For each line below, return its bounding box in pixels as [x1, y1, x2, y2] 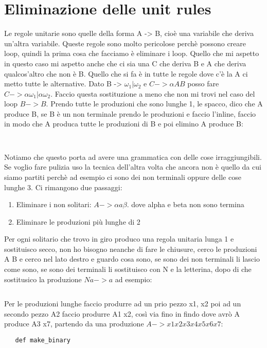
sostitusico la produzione [4, 273, 82, 284]
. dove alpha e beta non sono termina [127, 199, 244, 210]
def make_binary [15, 337, 70, 344]
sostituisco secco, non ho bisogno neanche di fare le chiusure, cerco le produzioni [4, 243, 257, 254]
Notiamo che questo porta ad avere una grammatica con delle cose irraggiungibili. [4, 151, 262, 162]
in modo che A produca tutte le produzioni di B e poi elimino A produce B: [4, 118, 243, 129]
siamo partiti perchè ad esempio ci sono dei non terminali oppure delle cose [4, 171, 241, 182]
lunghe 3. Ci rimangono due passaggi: [4, 181, 122, 192]
